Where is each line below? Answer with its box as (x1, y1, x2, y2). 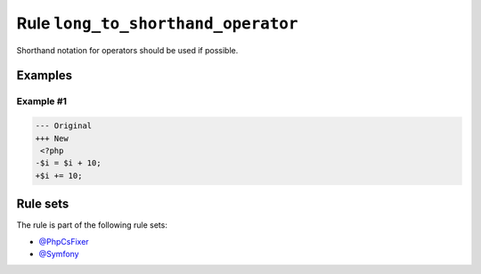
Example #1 (16, 95, 67, 108)
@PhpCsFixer (38, 236, 89, 246)
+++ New (35, 133, 69, 143)
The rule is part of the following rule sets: (16, 220, 168, 230)
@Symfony (38, 248, 79, 259)
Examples (16, 68, 73, 84)
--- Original (35, 121, 93, 131)
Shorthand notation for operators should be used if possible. (16, 44, 239, 55)
